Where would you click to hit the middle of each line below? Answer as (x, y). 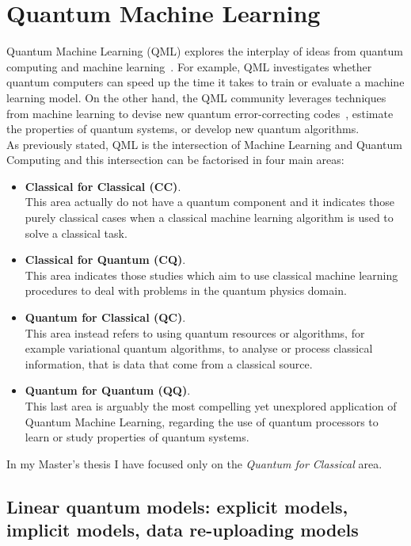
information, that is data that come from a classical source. (169, 363)
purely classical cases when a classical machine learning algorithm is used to (209, 218)
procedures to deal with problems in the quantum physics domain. (186, 290)
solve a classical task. (76, 233)
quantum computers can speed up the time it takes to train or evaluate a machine (205, 82)
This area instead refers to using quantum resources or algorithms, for (195, 332)
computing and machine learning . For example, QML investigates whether (189, 66)
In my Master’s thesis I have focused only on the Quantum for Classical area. (194, 463)
